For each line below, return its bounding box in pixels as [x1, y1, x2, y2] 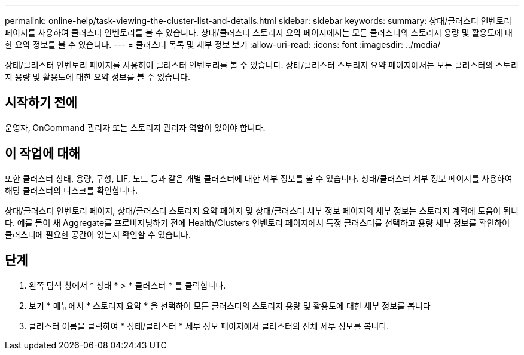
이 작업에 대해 [5, 146, 80, 161]
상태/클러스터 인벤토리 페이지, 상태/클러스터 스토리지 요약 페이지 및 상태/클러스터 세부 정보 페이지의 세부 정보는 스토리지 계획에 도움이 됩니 [5, 205, 519, 216]
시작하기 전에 [5, 95, 77, 111]
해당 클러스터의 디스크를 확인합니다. [5, 185, 138, 195]
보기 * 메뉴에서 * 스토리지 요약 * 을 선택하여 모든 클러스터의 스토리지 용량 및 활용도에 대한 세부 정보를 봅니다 [29, 300, 431, 311]
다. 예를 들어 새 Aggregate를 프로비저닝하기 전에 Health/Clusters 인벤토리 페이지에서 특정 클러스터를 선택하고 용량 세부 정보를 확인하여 [5, 217, 510, 228]
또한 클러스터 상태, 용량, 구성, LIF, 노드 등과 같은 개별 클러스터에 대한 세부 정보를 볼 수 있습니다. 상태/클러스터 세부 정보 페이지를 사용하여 [5, 173, 513, 183]
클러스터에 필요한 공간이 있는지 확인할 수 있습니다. [5, 229, 191, 240]
